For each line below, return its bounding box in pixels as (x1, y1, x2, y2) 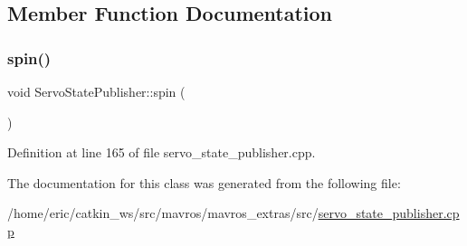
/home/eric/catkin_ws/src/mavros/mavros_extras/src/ (7, 203, 319, 222)
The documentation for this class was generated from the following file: (7, 173, 401, 192)
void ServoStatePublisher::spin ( (7, 82, 186, 100)
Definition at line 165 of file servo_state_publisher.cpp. (7, 143, 316, 162)
